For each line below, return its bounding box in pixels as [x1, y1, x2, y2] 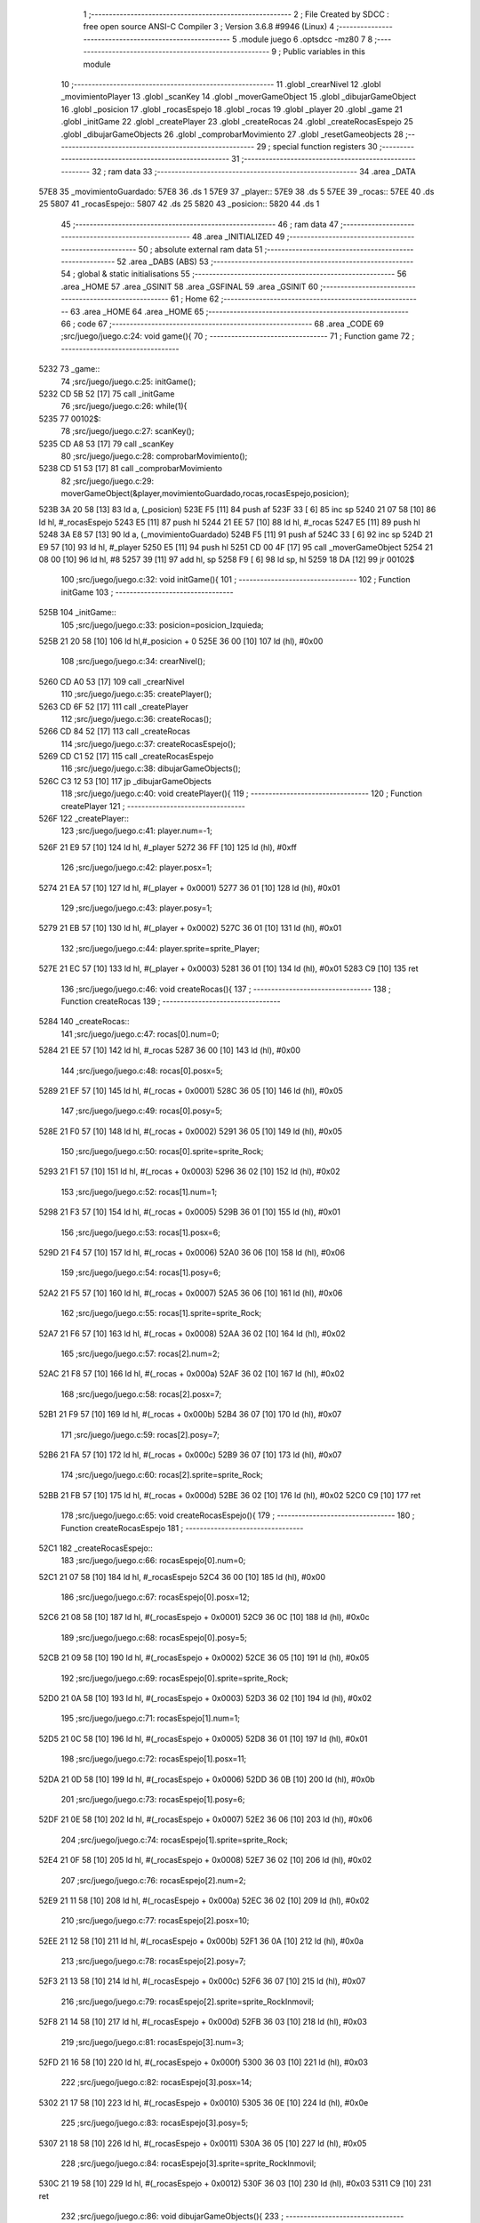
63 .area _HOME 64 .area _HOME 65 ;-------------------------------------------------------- [69, 306, 409, 317]
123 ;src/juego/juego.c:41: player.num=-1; [60, 825, 212, 836]
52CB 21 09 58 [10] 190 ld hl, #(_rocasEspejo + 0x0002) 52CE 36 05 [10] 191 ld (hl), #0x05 [38, 1652, 370, 1663]
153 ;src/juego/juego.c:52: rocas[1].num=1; [60, 1186, 218, 1197]
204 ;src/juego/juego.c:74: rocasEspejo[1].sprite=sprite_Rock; [60, 1834, 288, 1845]
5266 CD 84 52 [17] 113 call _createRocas [38, 726, 191, 737]
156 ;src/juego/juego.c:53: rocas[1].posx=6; [60, 1227, 221, 1238]
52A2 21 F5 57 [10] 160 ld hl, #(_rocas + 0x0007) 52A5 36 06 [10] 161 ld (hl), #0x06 [38, 1288, 343, 1298]
